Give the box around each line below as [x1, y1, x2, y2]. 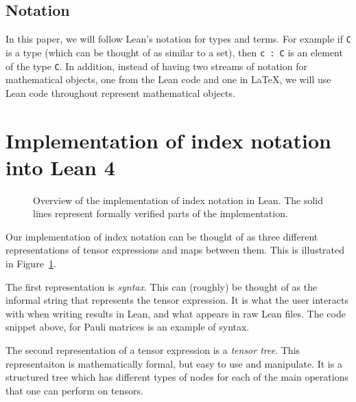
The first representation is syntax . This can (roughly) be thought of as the [5, 279, 318, 293]
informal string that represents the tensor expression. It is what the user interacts [5, 293, 348, 307]
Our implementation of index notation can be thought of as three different [5, 229, 318, 243]
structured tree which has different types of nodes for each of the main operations [5, 370, 348, 384]
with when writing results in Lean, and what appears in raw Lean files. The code [5, 306, 346, 320]
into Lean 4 [5, 153, 115, 181]
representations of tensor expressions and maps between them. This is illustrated [5, 243, 345, 257]
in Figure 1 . [5, 256, 56, 271]
